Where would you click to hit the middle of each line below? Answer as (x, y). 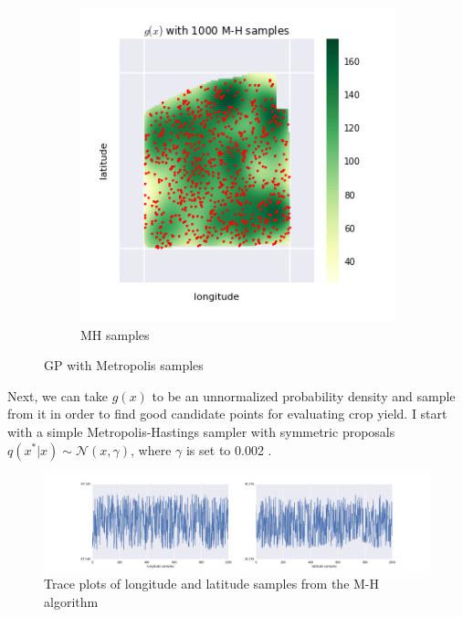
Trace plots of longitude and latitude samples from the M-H (212, 584)
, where (151, 449)
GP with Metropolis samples (124, 365)
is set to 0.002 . (229, 449)
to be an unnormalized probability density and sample (304, 395)
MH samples (115, 334)
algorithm (71, 601)
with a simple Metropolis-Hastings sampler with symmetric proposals (201, 431)
